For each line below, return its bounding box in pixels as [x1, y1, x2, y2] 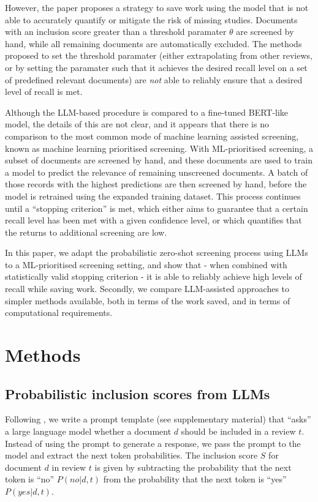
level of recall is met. [5, 85, 83, 98]
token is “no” [5, 473, 55, 485]
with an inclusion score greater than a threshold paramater [5, 25, 227, 38]
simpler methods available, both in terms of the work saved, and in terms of [5, 294, 290, 307]
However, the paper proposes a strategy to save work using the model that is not [5, 1, 309, 13]
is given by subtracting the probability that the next [94, 460, 292, 473]
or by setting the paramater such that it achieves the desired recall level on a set [5, 61, 308, 73]
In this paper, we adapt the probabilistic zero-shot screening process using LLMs [5, 246, 308, 259]
